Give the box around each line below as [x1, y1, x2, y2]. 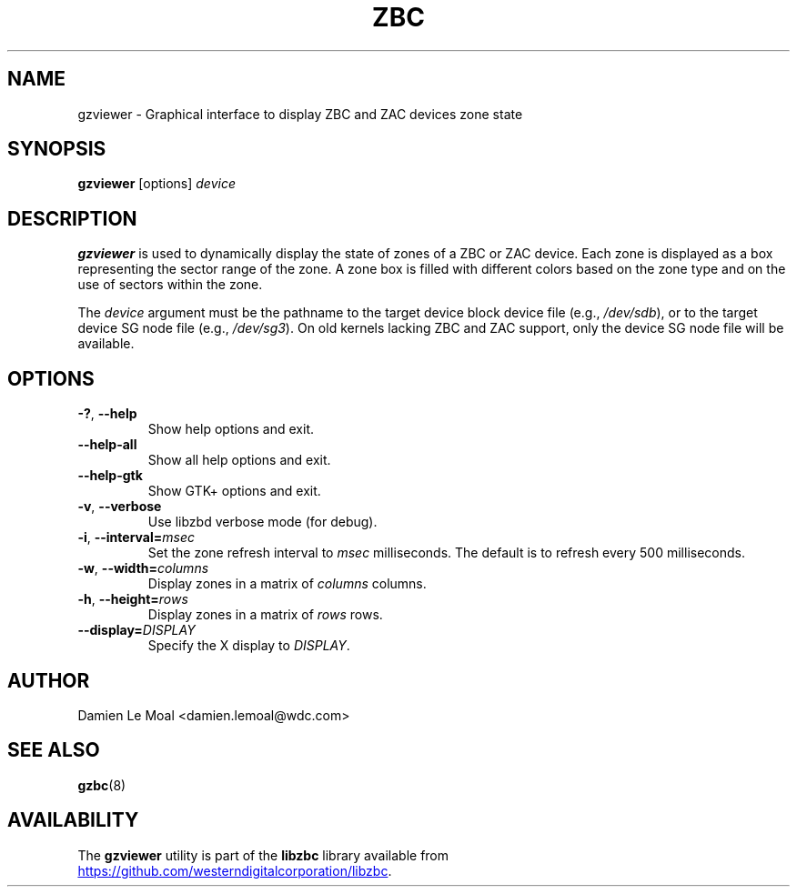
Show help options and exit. [147, 421, 315, 437]
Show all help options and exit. [147, 452, 331, 468]
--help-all [77, 437, 137, 453]
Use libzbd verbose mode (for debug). [147, 514, 378, 530]
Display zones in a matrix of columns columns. [147, 576, 427, 592]
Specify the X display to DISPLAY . [147, 638, 350, 654]
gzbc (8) [77, 777, 126, 793]
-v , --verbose [77, 498, 162, 515]
